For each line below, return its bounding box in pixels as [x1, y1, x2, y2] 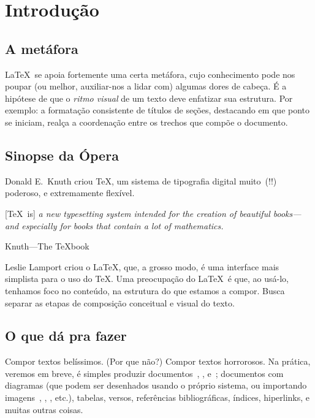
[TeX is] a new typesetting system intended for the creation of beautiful [5, 207, 270, 219]
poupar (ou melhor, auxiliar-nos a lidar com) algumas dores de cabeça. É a [5, 80, 287, 93]
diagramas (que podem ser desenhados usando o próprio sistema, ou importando [5, 379, 307, 392]
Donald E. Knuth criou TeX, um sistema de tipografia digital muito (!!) [5, 174, 277, 187]
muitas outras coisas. [5, 403, 83, 416]
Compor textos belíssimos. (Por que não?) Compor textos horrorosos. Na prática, [5, 355, 311, 368]
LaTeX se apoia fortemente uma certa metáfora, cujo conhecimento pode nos [5, 67, 295, 80]
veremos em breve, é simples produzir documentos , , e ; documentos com [5, 367, 284, 379]
